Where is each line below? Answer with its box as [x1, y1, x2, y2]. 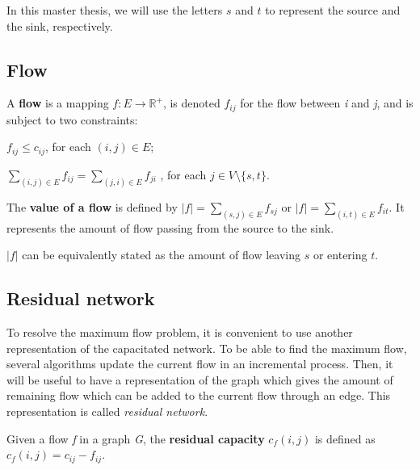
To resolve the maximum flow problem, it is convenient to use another [6, 324, 353, 340]
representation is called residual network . [6, 402, 208, 419]
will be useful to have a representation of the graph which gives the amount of [6, 371, 393, 388]
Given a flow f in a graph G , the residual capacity [6, 430, 265, 447]
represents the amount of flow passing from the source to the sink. [6, 219, 334, 236]
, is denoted [162, 94, 220, 111]
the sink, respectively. [6, 17, 113, 34]
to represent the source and [265, 2, 401, 18]
